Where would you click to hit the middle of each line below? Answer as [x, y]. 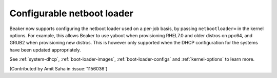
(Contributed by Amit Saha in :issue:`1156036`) [58, 68]
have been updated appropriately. [45, 50]
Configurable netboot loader [71, 13]
